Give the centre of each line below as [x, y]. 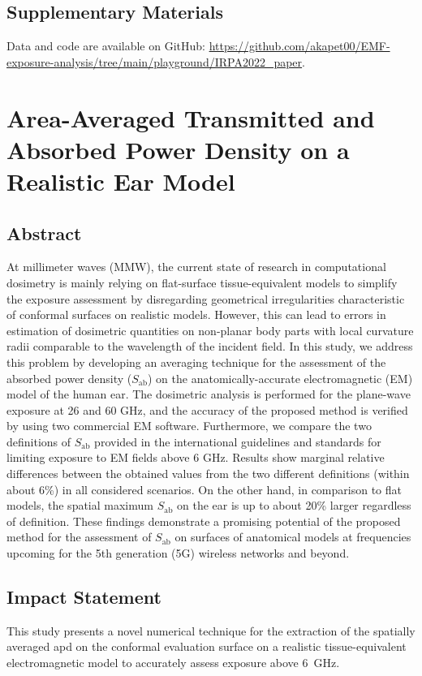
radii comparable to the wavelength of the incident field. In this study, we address [210, 346]
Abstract [44, 233]
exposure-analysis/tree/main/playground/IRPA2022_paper [155, 61]
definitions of [39, 441]
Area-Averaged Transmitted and [191, 117]
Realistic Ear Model [121, 181]
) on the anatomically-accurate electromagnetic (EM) [280, 378]
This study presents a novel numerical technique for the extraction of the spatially [211, 630]
